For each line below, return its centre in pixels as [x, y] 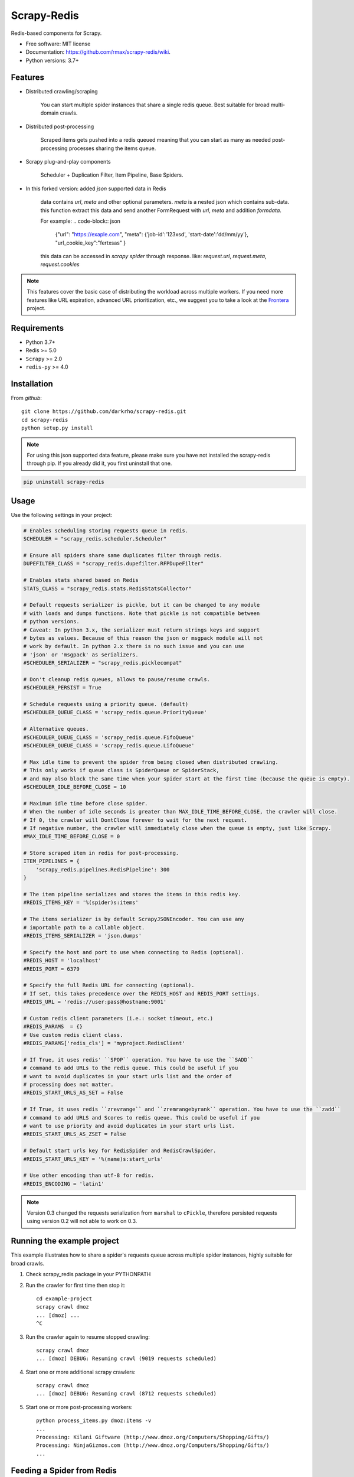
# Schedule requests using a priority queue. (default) [106, 704]
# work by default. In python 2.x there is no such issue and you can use [134, 646]
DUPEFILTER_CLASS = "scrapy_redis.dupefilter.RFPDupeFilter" [114, 564]
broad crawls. [27, 1263]
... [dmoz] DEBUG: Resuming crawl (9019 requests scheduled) [126, 1359]
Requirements [37, 328]
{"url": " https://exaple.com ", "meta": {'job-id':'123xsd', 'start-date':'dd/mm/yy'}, [152, 235]
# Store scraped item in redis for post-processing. [101, 853]
